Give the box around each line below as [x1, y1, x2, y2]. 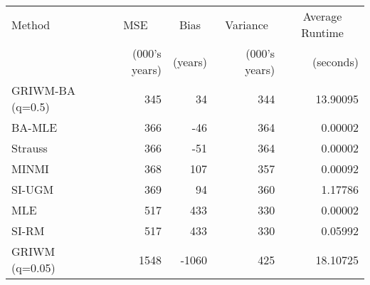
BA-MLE [11, 119, 58, 135]
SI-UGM [11, 181, 54, 197]
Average [302, 8, 342, 24]
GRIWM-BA [11, 82, 75, 98]
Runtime [301, 24, 344, 41]
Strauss [11, 140, 48, 156]
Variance [225, 16, 268, 33]
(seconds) [312, 53, 359, 70]
